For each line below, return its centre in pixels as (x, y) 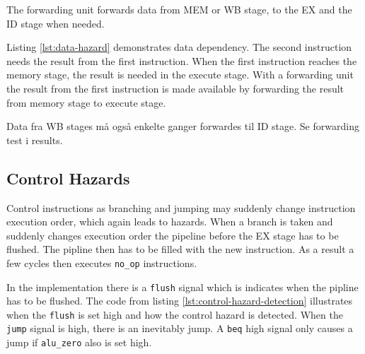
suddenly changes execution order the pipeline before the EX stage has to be (173, 235)
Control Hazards (68, 178)
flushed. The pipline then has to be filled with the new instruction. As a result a (180, 249)
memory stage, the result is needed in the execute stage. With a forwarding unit (180, 75)
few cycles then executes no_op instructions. (102, 262)
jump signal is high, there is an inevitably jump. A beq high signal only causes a (180, 328)
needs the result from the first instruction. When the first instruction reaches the (182, 60)
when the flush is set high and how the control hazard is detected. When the (175, 314)
